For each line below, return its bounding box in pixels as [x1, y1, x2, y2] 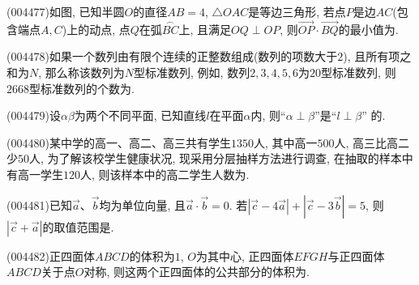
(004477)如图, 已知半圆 [6, 3, 125, 19]
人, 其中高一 [253, 134, 318, 151]
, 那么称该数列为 [38, 64, 125, 80]
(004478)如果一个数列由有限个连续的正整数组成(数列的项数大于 [6, 48, 338, 65]
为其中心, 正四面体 [195, 247, 294, 264]
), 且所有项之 [343, 48, 412, 65]
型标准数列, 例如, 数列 [134, 64, 250, 80]
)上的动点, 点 [62, 20, 130, 37]
